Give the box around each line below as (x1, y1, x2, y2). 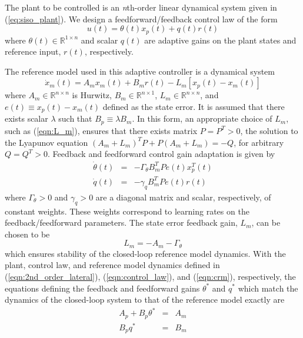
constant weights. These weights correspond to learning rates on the (5, 205, 249, 217)
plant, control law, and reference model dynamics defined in (5, 259, 220, 271)
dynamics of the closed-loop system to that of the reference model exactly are (5, 293, 285, 306)
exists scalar (5, 112, 48, 125)
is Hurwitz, (72, 89, 112, 101)
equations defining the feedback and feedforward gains (5, 282, 200, 294)
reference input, (5, 45, 61, 58)
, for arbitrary (234, 136, 284, 148)
